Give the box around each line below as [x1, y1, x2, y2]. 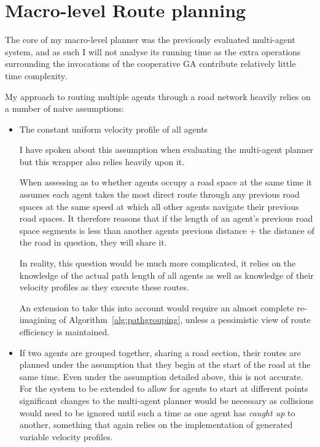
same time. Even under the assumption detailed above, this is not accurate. [19, 370, 303, 383]
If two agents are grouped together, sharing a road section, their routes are [19, 346, 301, 359]
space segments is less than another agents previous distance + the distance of [19, 223, 314, 236]
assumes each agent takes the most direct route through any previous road [19, 188, 300, 201]
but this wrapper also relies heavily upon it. [19, 155, 185, 168]
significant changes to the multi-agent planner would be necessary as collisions [19, 394, 314, 406]
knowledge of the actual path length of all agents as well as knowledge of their [19, 268, 314, 281]
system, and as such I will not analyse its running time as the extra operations [5, 45, 301, 58]
